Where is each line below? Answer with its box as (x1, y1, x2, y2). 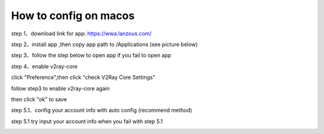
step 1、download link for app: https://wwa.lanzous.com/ (11, 30, 152, 37)
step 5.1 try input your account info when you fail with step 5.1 (11, 117, 163, 125)
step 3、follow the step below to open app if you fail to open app (11, 51, 172, 59)
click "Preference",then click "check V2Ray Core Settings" (11, 74, 155, 81)
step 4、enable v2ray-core (11, 63, 78, 70)
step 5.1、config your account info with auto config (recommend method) (11, 106, 193, 114)
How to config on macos (11, 9, 135, 22)
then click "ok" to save (11, 96, 67, 103)
